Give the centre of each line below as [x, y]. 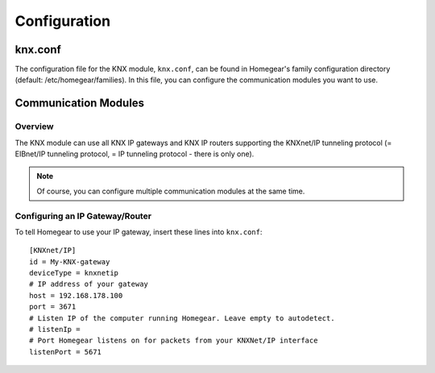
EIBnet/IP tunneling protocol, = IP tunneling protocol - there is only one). [135, 154]
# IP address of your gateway [89, 284]
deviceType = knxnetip [74, 273]
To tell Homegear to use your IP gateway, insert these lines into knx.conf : [139, 232]
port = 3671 [53, 307]
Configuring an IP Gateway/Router [83, 216]
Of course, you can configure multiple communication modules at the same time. [171, 191]
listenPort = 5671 [66, 352]
